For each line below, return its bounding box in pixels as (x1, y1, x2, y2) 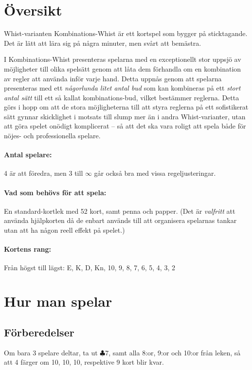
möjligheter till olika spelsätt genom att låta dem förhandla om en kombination (4, 63, 241, 74)
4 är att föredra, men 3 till (4, 168, 83, 178)
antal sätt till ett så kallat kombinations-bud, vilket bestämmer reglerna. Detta (4, 92, 239, 102)
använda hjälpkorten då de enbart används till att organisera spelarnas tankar (4, 215, 237, 225)
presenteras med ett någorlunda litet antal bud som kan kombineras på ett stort (4, 83, 241, 93)
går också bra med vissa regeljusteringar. (94, 168, 216, 178)
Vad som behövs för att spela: (4, 187, 107, 197)
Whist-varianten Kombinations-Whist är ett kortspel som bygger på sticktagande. (4, 28, 248, 38)
